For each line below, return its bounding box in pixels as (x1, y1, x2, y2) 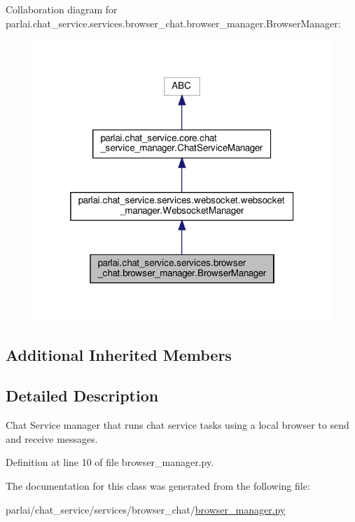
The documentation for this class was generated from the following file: (6, 478, 310, 493)
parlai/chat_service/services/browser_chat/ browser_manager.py (6, 502, 286, 516)
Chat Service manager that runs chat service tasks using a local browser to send (6, 418, 349, 432)
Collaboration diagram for (6, 2, 118, 16)
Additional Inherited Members (6, 343, 232, 365)
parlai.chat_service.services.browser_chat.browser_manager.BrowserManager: (6, 15, 341, 30)
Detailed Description (6, 385, 159, 406)
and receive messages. (6, 431, 98, 446)
